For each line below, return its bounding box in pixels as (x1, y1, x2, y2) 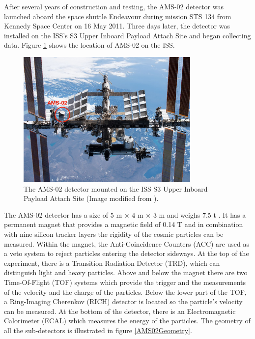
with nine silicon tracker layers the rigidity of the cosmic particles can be (4, 228, 224, 239)
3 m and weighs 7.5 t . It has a (153, 209, 246, 220)
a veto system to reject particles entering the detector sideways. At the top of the (4, 248, 249, 258)
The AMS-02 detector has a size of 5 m (4, 209, 122, 220)
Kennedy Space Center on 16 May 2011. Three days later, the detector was (4, 21, 230, 31)
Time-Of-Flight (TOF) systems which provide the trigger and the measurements (4, 277, 246, 287)
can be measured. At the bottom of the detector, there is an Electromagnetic (4, 306, 236, 316)
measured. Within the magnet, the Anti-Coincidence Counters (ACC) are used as (4, 238, 249, 249)
